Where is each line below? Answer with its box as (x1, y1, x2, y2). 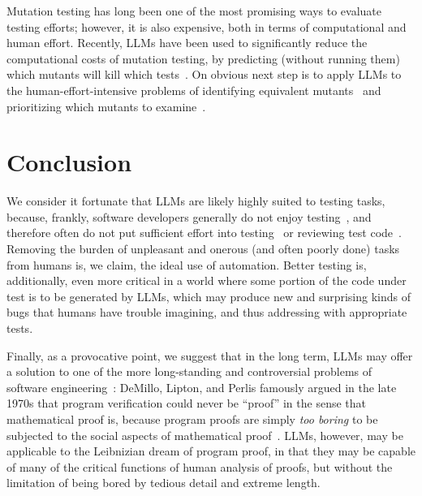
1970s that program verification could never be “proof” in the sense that (6, 395, 366, 412)
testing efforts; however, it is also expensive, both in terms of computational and (6, 18, 407, 35)
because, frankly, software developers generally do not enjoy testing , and (6, 208, 372, 225)
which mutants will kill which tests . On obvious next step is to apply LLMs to (6, 66, 402, 83)
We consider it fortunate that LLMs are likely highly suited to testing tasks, (6, 192, 385, 209)
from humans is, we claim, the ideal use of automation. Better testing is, (6, 256, 367, 273)
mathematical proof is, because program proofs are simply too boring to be (6, 411, 378, 427)
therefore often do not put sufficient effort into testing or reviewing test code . (6, 224, 402, 241)
